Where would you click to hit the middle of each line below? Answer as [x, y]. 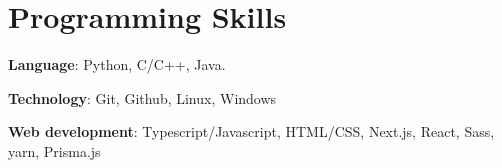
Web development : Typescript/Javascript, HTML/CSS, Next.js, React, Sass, [251, 131]
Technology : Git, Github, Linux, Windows [142, 97]
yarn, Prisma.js [54, 150]
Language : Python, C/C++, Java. [117, 64]
